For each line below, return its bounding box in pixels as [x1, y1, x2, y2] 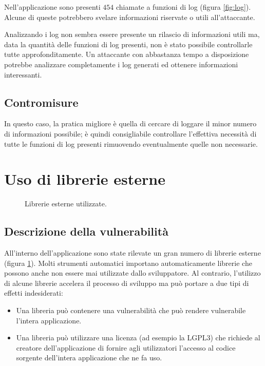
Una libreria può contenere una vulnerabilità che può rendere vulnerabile [16, 305, 246, 316]
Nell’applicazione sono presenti [4, 2, 101, 12]
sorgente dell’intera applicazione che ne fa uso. [16, 352, 162, 363]
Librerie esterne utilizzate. [25, 198, 107, 209]
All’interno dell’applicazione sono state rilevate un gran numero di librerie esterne [4, 247, 261, 258]
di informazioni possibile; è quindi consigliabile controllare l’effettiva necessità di [4, 128, 257, 139]
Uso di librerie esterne [4, 168, 165, 189]
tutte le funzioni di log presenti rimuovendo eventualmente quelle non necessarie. [4, 138, 258, 149]
